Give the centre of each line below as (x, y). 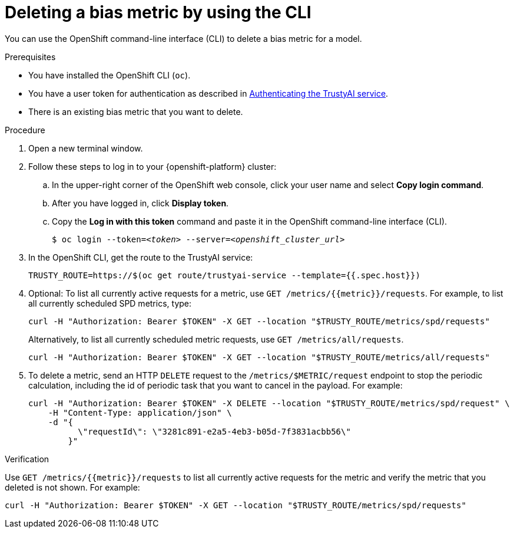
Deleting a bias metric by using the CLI (158, 12)
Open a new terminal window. (86, 148)
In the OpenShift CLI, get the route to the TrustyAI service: (141, 257)
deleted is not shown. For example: (72, 487)
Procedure (25, 130)
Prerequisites (30, 57)
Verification (27, 459)
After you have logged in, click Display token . (140, 203)
